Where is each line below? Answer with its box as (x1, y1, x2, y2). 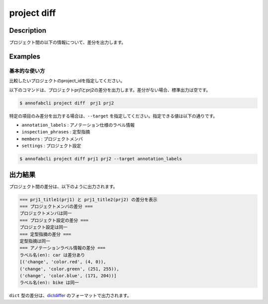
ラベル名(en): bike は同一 (19, 280, 79, 286)
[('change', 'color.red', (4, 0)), (19, 259, 106, 265)
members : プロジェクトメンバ (21, 136, 83, 142)
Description (9, 26, 47, 35)
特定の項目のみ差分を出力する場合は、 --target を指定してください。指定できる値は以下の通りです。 (9, 113, 218, 119)
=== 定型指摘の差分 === (19, 231, 71, 237)
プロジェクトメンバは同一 (19, 210, 72, 216)
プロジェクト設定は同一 (19, 224, 68, 230)
